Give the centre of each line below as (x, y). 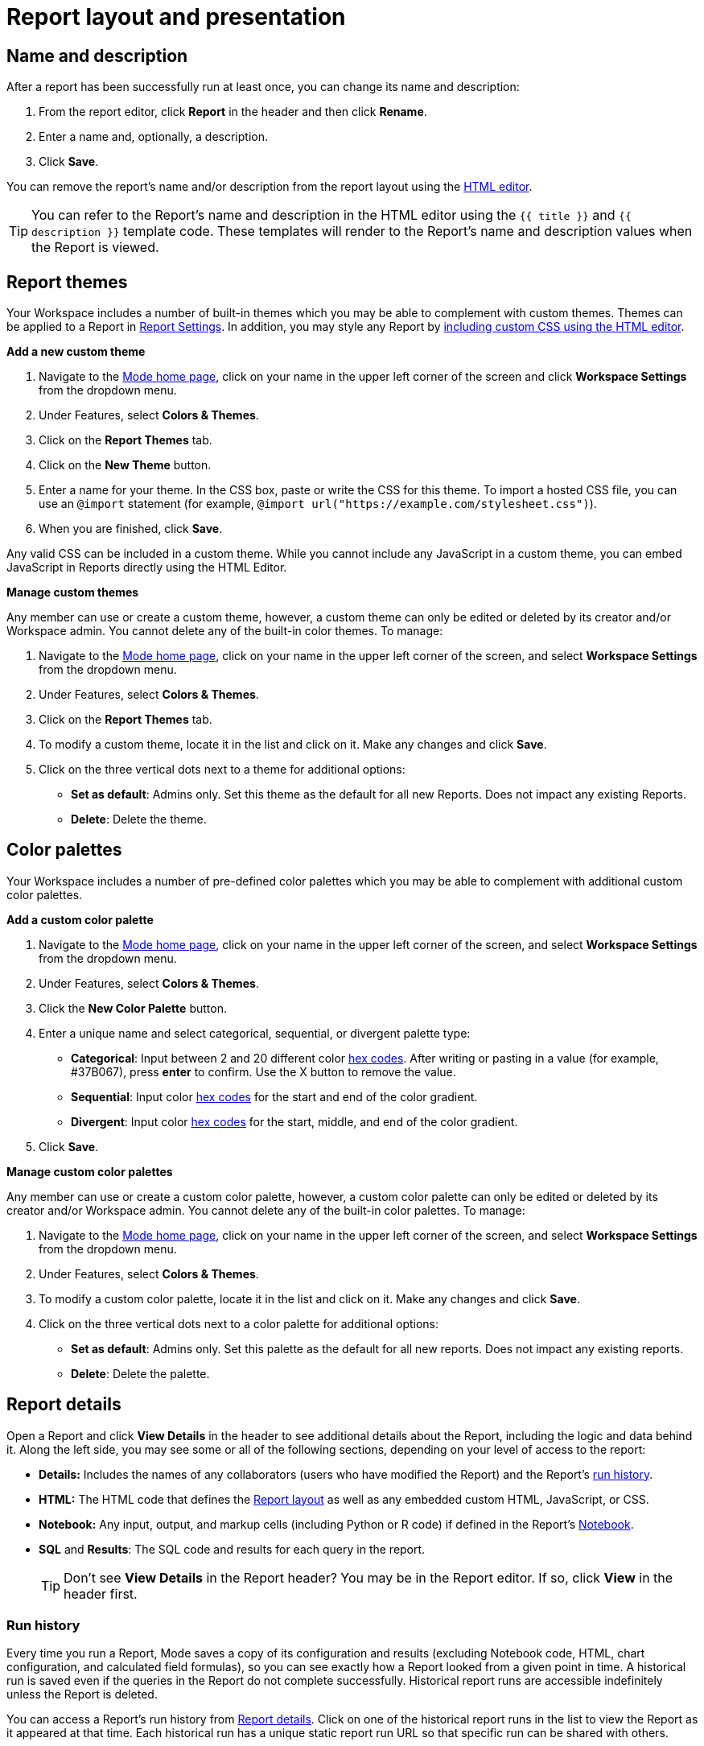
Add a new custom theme (76, 352)
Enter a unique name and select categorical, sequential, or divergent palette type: (255, 1033)
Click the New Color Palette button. (133, 1008)
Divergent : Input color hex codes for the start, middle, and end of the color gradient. (294, 1121)
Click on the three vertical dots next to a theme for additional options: (222, 770)
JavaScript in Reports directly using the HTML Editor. (147, 568)
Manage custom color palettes (90, 1171)
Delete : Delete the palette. (140, 1373)
